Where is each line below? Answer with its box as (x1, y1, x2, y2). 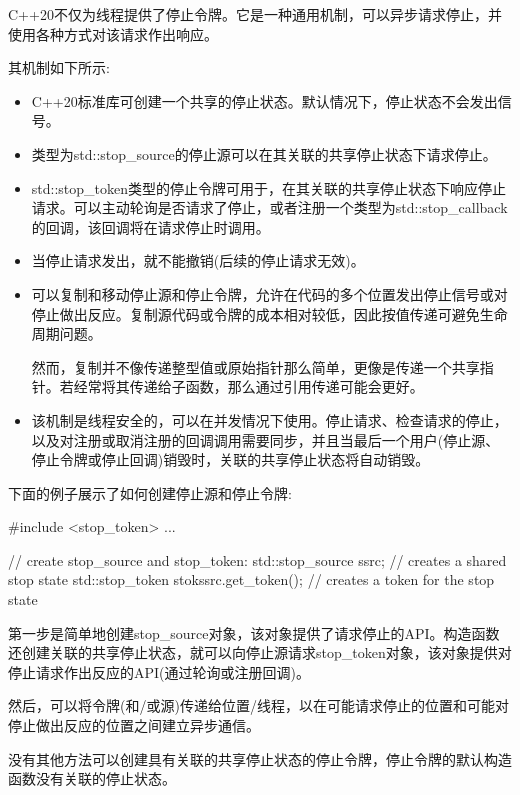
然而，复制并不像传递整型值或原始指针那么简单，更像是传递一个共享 (31, 356, 480, 377)
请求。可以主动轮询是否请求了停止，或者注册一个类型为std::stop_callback (31, 197, 508, 218)
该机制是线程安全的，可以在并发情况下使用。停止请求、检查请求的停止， (31, 409, 508, 430)
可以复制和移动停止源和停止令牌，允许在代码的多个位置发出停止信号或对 (31, 283, 508, 304)
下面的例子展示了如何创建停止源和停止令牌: (8, 482, 292, 503)
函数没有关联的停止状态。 (8, 768, 176, 789)
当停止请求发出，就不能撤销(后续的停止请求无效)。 (31, 250, 365, 271)
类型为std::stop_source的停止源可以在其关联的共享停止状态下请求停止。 (31, 143, 497, 164)
